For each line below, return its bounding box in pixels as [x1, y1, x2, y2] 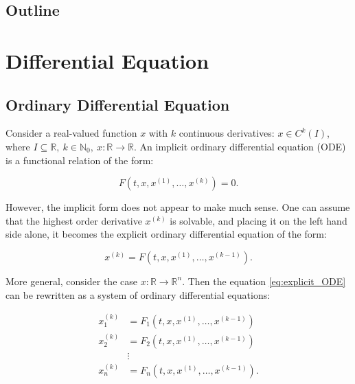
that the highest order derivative [5, 213, 142, 227]
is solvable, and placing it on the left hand [170, 213, 347, 227]
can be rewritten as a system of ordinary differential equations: [5, 287, 271, 302]
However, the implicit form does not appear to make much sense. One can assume [5, 200, 350, 214]
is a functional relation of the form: [5, 153, 154, 167]
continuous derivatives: [179, 126, 275, 140]
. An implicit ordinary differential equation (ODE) [134, 139, 346, 153]
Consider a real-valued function [5, 126, 137, 140]
